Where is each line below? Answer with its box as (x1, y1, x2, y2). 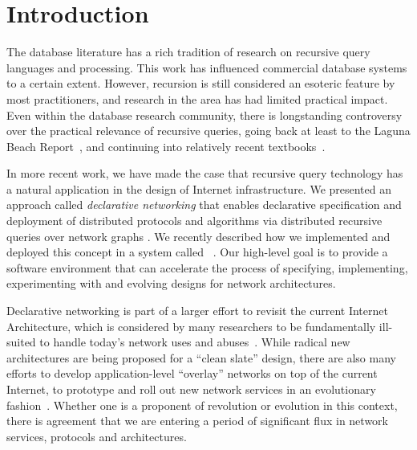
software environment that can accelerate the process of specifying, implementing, (6, 259, 408, 276)
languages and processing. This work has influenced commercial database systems (6, 59, 407, 76)
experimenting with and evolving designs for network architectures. (6, 275, 336, 292)
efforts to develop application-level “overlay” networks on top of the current (6, 365, 378, 382)
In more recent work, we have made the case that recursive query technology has (6, 165, 403, 182)
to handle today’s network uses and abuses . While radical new (39, 333, 350, 350)
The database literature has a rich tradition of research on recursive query (6, 43, 370, 60)
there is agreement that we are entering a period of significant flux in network (6, 412, 388, 429)
